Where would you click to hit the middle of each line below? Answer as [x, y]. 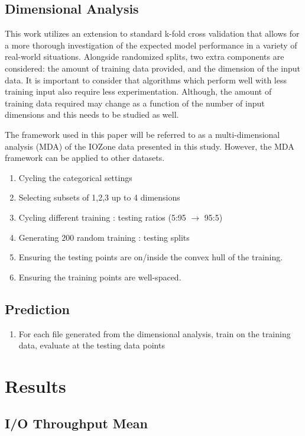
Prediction [37, 309]
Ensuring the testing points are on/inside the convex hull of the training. [151, 257]
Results [35, 385]
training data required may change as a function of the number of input [135, 103]
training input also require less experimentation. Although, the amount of [138, 91]
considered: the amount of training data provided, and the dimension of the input [153, 68]
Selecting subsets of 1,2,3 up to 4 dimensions [99, 197]
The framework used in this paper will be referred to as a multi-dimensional [142, 134]
